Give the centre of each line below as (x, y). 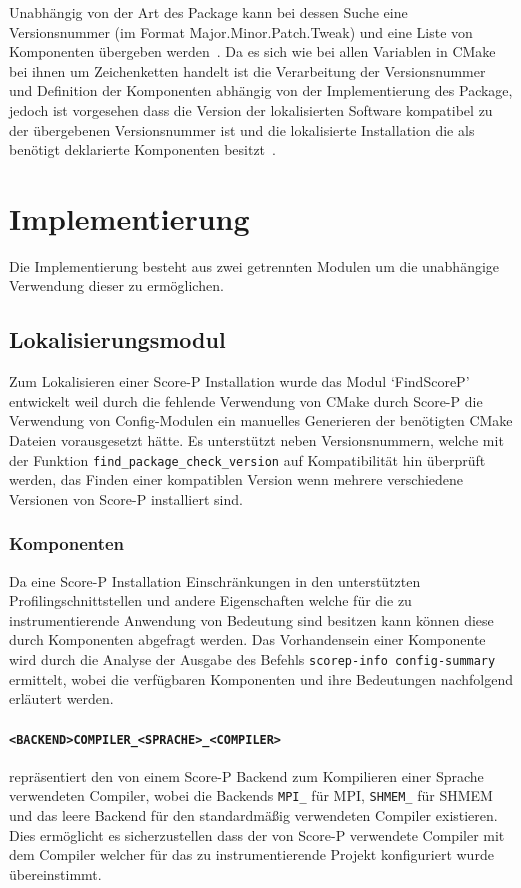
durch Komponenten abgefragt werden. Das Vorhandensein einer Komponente (247, 639)
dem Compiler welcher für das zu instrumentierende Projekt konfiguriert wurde (251, 854)
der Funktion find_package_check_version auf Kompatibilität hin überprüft (247, 459)
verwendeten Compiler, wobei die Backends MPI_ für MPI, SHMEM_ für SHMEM (251, 795)
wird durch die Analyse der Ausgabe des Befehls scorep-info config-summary (252, 659)
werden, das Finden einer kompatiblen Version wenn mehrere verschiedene (236, 479)
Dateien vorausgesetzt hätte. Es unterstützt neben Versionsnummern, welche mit (256, 440)
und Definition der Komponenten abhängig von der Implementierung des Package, (261, 90)
